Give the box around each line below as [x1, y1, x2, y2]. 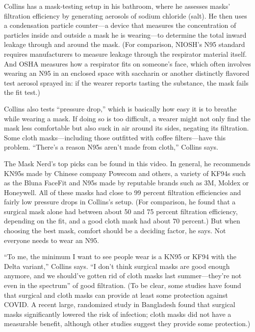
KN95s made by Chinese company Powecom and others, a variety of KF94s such [4, 168, 246, 178]
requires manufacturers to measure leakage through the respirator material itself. [4, 48, 247, 59]
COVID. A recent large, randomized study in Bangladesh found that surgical [4, 299, 235, 310]
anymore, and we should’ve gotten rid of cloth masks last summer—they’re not [4, 270, 242, 281]
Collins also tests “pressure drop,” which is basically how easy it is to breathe [4, 103, 237, 113]
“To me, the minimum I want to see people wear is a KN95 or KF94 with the [4, 251, 237, 262]
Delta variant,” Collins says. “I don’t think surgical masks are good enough [4, 261, 230, 271]
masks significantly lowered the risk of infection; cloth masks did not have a [4, 309, 231, 319]
